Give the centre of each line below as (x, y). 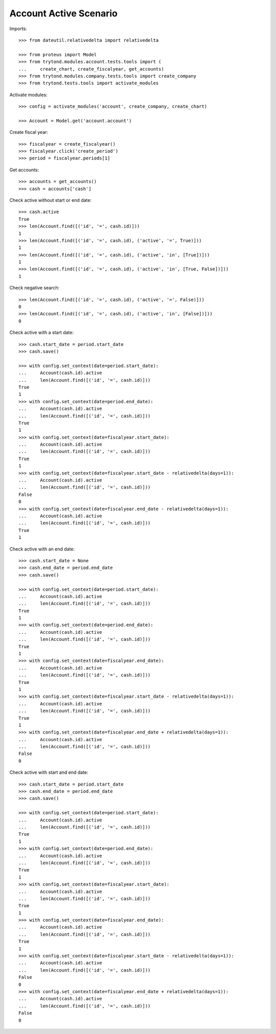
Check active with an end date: (42, 549)
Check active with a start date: (42, 333)
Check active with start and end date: (49, 772)
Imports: (18, 29)
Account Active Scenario (63, 13)
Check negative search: (34, 288)
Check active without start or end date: (51, 200)
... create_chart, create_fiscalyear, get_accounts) (91, 69)
